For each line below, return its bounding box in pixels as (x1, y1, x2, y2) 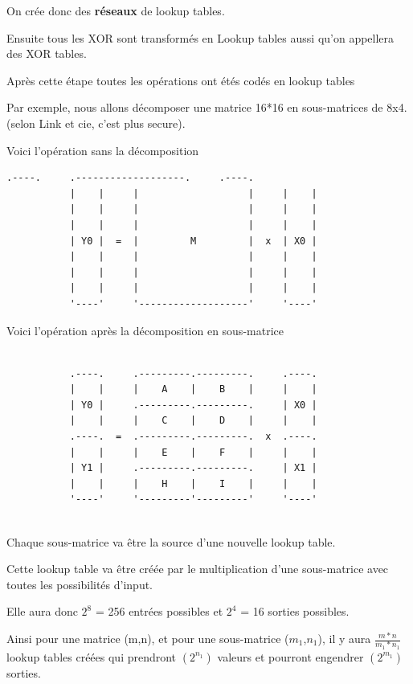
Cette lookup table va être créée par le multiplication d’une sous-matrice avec (6, 560, 389, 577)
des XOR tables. (6, 45, 87, 62)
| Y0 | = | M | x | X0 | (69, 235, 317, 247)
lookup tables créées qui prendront (6, 648, 177, 665)
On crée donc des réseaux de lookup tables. (6, 2, 225, 18)
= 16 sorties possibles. (240, 603, 350, 620)
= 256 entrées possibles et (95, 603, 223, 620)
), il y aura (317, 630, 371, 646)
